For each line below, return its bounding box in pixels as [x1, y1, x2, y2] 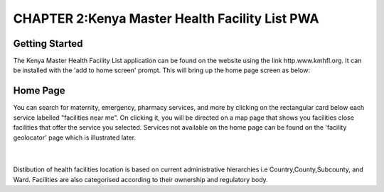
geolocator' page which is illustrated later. [13, 133, 137, 142]
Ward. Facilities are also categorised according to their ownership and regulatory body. [13, 175, 268, 183]
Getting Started [13, 38, 83, 50]
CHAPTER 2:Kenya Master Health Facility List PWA [13, 11, 319, 26]
